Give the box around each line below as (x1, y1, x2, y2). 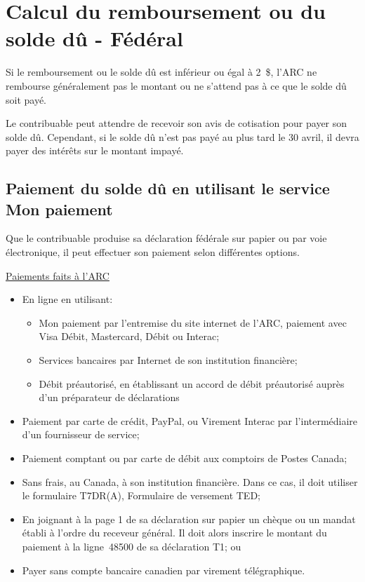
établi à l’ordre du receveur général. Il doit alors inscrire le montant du (22, 525, 327, 540)
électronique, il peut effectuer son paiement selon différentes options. (6, 245, 300, 259)
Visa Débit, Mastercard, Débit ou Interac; (39, 329, 220, 344)
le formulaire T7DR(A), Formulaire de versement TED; (22, 488, 260, 503)
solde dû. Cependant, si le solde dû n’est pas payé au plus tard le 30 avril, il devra (6, 129, 359, 144)
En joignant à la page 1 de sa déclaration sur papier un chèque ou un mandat (22, 511, 356, 526)
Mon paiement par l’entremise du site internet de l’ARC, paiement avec (39, 315, 347, 330)
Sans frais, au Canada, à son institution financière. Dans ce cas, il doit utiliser (22, 474, 358, 489)
